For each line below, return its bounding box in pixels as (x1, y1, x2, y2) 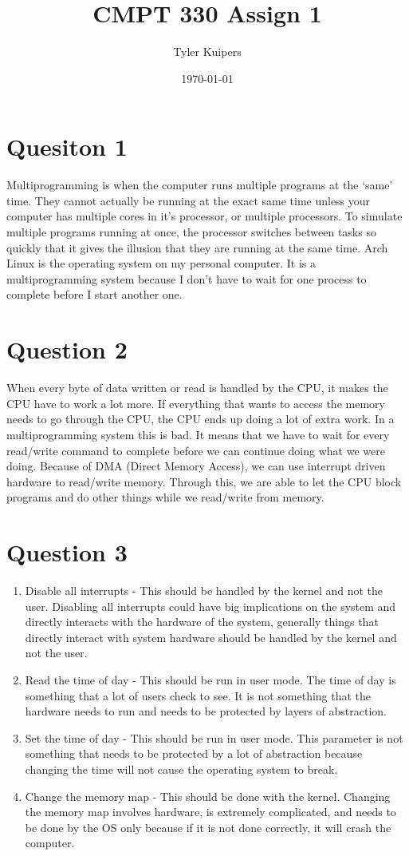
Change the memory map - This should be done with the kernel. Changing (25, 787, 391, 804)
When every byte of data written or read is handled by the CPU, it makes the (6, 379, 388, 396)
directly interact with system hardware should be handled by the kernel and (25, 628, 397, 645)
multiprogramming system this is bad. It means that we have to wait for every (6, 426, 390, 442)
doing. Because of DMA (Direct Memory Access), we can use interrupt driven (6, 458, 386, 474)
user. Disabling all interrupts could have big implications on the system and (25, 597, 396, 614)
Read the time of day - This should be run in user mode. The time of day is (25, 671, 396, 688)
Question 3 (6, 536, 128, 569)
